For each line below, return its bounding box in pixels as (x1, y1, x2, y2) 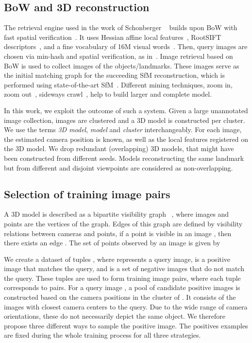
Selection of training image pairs (4, 186, 170, 201)
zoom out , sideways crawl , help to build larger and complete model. (4, 89, 212, 99)
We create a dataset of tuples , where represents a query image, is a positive (4, 254, 231, 264)
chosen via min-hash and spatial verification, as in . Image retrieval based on (4, 51, 233, 61)
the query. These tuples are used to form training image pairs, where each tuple (4, 273, 241, 283)
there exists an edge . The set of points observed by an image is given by (4, 238, 220, 248)
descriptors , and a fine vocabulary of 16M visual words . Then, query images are (4, 41, 248, 51)
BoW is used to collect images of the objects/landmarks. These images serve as (4, 60, 239, 70)
